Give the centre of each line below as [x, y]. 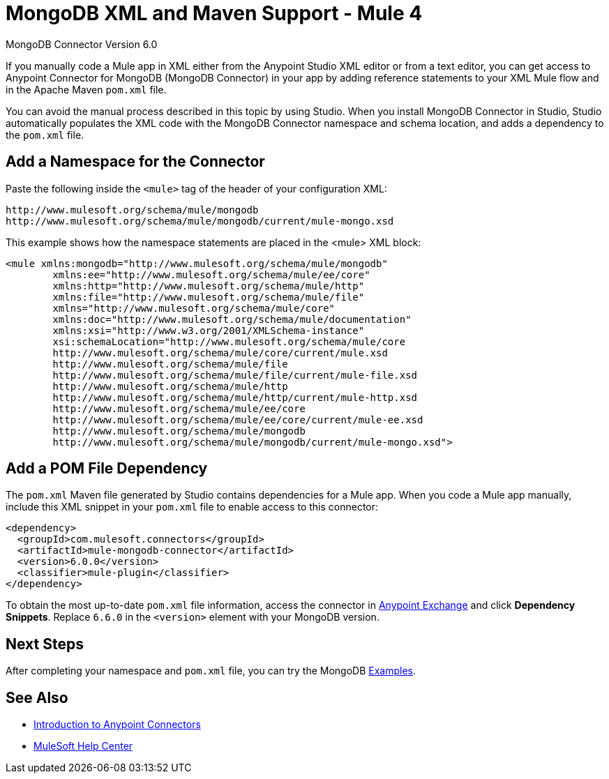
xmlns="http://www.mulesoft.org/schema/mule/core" [194, 308]
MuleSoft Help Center [83, 746]
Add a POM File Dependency [107, 469]
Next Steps [45, 644]
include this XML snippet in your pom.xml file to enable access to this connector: [192, 507]
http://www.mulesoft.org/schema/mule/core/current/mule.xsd [220, 353]
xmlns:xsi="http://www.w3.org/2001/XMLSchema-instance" [209, 330]
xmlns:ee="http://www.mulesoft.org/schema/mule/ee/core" [211, 274]
